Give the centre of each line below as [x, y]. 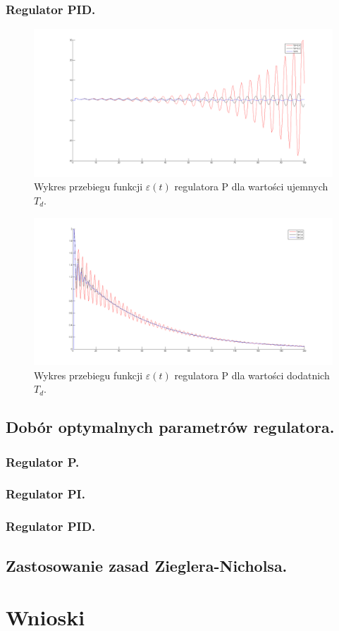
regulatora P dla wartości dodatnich [252, 375]
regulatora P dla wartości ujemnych [251, 186]
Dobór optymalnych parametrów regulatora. [170, 427]
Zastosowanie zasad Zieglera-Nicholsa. [147, 565]
